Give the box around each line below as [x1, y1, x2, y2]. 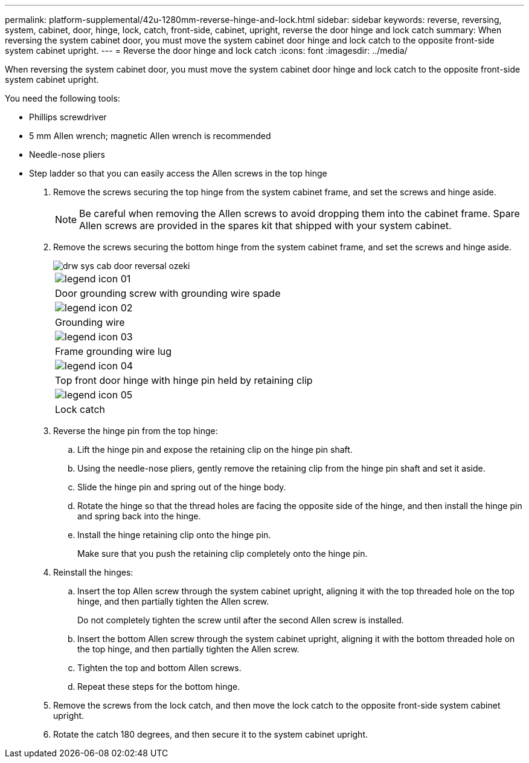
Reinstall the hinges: [53, 567, 133, 577]
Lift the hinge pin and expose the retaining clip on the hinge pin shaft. [77, 444, 353, 455]
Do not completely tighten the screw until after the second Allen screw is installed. [77, 615, 404, 625]
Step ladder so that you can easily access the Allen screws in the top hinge [29, 168, 327, 178]
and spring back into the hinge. [77, 511, 201, 521]
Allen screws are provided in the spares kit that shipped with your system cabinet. [79, 219, 452, 232]
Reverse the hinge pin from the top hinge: [53, 426, 218, 436]
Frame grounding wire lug [55, 345, 172, 357]
